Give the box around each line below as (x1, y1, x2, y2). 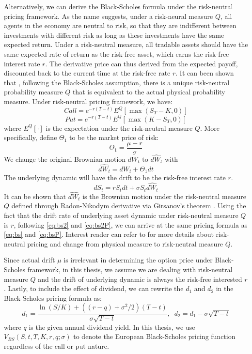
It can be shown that (4, 191, 66, 201)
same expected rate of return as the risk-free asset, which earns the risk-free (4, 48, 229, 59)
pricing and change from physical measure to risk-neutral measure (27, 238, 223, 248)
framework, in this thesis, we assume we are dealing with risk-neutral (27, 264, 233, 274)
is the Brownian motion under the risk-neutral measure (82, 191, 246, 201)
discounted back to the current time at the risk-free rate (4, 68, 171, 78)
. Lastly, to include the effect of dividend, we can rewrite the (4, 283, 184, 293)
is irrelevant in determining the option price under (63, 255, 213, 265)
